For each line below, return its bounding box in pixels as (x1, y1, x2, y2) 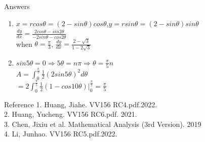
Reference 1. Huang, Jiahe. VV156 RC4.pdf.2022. (4, 99, 157, 109)
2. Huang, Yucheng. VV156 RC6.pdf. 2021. (4, 109, 137, 119)
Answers (4, 1, 30, 11)
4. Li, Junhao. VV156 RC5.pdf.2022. (4, 128, 117, 139)
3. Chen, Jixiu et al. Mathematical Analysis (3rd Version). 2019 (4, 118, 201, 129)
